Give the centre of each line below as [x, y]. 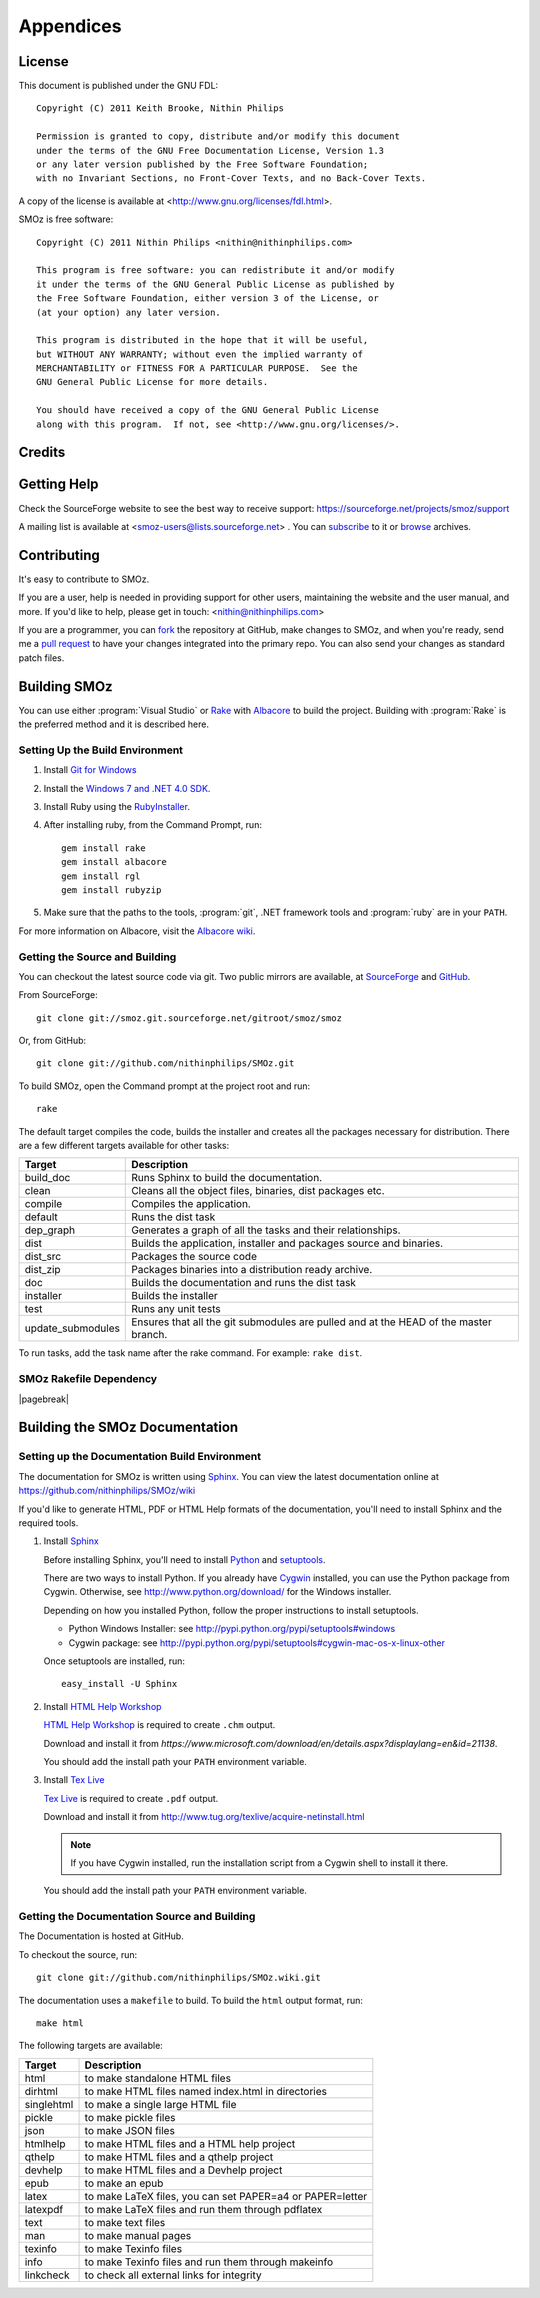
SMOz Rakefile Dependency [88, 1379]
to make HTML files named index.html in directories [205, 2091]
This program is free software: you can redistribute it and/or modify [215, 270]
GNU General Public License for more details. [152, 382]
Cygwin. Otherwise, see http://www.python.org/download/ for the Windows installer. [217, 1592]
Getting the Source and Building [97, 957]
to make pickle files [130, 2117]
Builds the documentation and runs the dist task [244, 1283]
